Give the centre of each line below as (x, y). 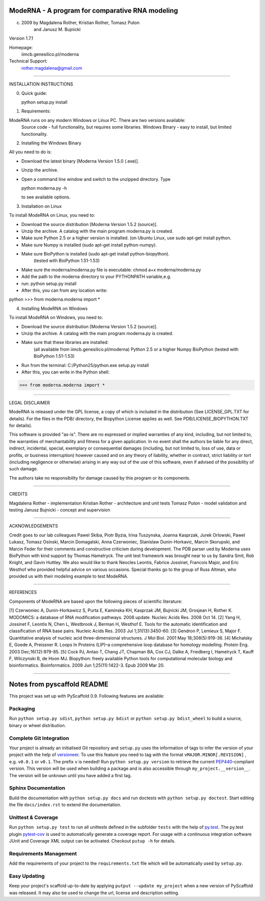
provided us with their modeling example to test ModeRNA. (69, 576)
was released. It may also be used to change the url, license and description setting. (94, 893)
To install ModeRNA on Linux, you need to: (52, 215)
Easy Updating (27, 876)
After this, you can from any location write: (64, 290)
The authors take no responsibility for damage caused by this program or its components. (100, 478)
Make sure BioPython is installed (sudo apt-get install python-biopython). (95, 254)
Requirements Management (43, 853)
